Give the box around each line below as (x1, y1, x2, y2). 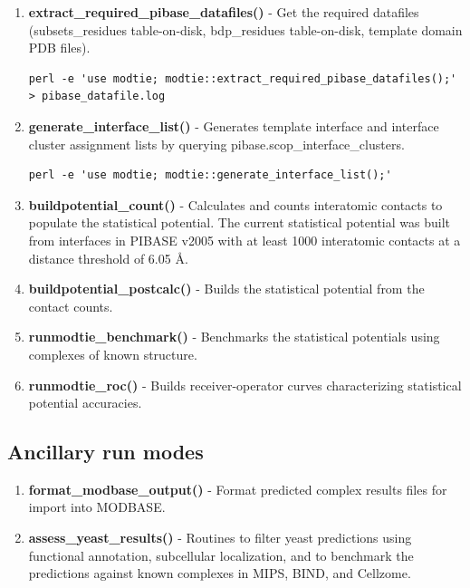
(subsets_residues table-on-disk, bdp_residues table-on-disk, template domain (28, 20, 463, 39)
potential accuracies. (28, 393, 142, 412)
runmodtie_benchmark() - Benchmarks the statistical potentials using (28, 327, 440, 346)
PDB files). (28, 38, 91, 57)
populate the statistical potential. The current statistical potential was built (28, 213, 451, 232)
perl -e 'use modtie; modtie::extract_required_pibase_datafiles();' (28, 72, 457, 85)
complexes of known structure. (28, 344, 197, 363)
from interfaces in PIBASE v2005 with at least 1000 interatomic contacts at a (28, 230, 461, 249)
